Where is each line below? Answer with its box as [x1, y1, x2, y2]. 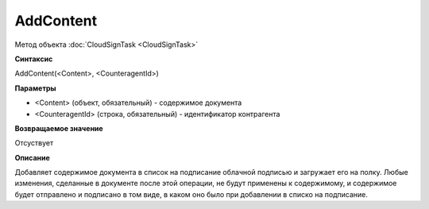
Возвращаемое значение [14, 123, 103, 133]
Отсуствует [14, 138, 54, 148]
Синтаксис [14, 54, 53, 64]
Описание [14, 153, 51, 162]
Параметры [14, 83, 56, 93]
